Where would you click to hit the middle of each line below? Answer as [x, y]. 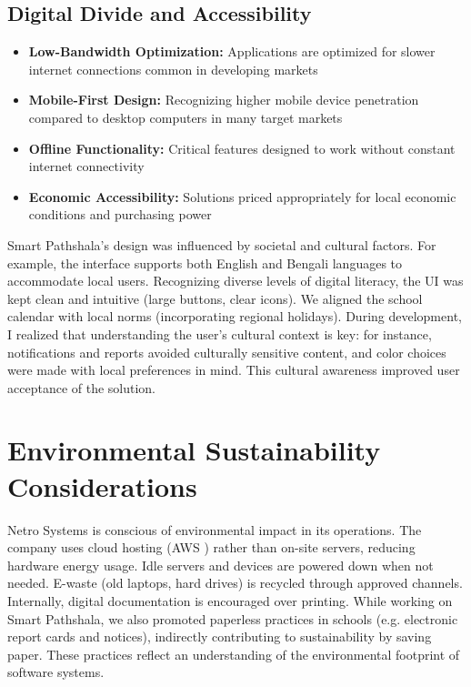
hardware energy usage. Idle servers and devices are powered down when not [220, 565]
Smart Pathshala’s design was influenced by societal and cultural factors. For [222, 244]
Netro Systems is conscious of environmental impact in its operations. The [215, 529]
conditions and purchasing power [120, 214]
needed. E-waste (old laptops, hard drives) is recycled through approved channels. [235, 583]
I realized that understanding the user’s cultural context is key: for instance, [220, 333]
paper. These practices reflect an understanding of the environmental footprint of [234, 654]
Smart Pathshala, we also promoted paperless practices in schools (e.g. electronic [233, 618]
